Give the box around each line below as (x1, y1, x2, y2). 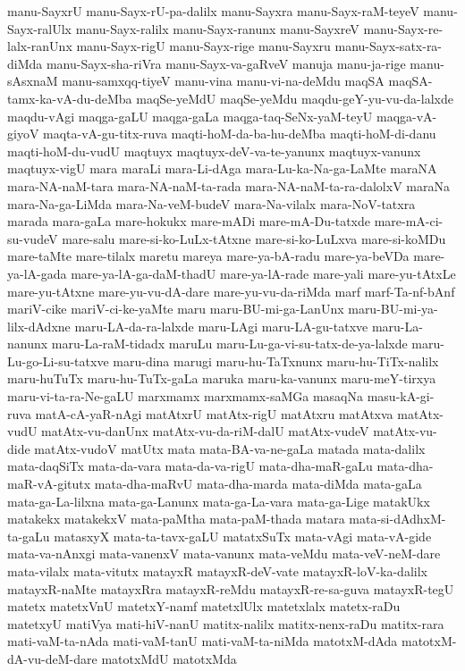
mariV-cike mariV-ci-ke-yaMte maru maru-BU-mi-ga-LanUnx (7, 299, 344, 318)
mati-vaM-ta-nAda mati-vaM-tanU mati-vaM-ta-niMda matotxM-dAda (7, 632, 398, 650)
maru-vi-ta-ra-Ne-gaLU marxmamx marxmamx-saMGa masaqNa (7, 387, 364, 406)
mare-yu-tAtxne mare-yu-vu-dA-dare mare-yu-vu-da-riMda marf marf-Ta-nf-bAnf (7, 281, 455, 300)
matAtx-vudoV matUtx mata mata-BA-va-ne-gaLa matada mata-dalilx (34, 439, 426, 457)
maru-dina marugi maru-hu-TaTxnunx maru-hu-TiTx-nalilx (113, 351, 439, 370)
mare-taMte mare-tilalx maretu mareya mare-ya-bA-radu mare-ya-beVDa (7, 247, 410, 265)
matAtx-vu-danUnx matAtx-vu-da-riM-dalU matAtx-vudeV (41, 422, 369, 440)
